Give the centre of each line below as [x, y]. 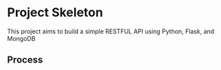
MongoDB [21, 38]
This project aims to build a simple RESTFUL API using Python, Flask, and [111, 31]
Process [25, 60]
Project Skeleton [55, 13]
